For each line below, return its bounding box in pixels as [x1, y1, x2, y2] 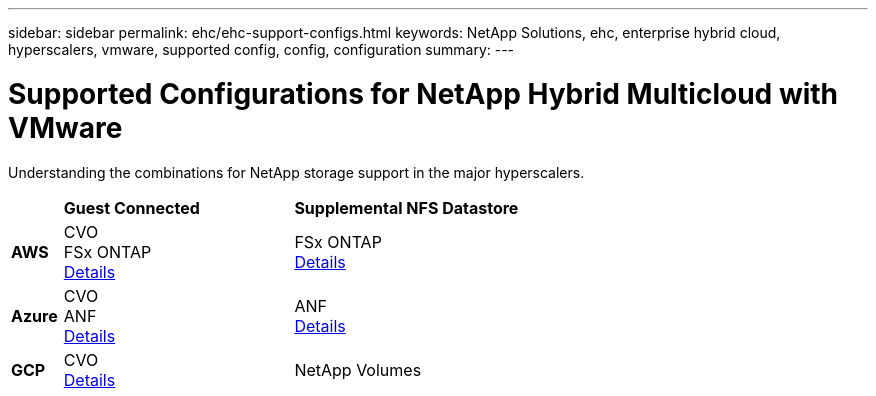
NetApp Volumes [294, 359, 422, 380]
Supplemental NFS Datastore [294, 197, 519, 218]
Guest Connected [63, 197, 200, 218]
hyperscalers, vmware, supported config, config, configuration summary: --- [8, 41, 515, 58]
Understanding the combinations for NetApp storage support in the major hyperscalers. [8, 163, 585, 181]
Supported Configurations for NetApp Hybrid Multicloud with [8, 76, 839, 111]
